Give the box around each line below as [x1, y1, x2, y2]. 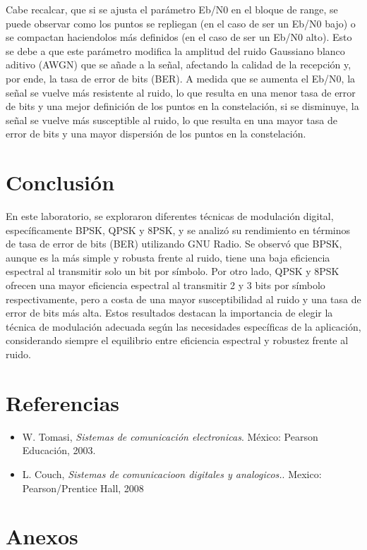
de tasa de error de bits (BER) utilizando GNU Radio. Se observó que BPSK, [6, 236, 342, 251]
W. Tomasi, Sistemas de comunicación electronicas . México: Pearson [22, 429, 318, 444]
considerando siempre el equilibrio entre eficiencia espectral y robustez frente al [6, 333, 349, 348]
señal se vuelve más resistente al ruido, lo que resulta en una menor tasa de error [6, 85, 356, 99]
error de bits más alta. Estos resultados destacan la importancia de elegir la [6, 305, 333, 320]
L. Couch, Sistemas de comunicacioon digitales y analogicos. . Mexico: [22, 466, 322, 481]
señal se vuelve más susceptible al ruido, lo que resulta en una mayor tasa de [6, 112, 337, 127]
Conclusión [6, 168, 115, 197]
